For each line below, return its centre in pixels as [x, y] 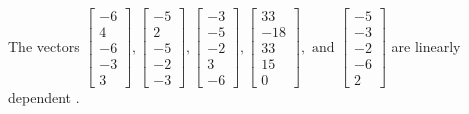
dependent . [44, 97]
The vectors [44, 45]
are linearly [426, 45]
